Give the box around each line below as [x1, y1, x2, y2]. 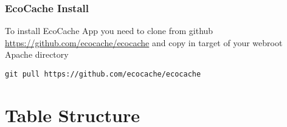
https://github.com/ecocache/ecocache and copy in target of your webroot [5, 36, 283, 49]
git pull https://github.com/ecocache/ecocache [5, 70, 201, 78]
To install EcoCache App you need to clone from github [5, 24, 213, 37]
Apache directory [5, 48, 69, 61]
